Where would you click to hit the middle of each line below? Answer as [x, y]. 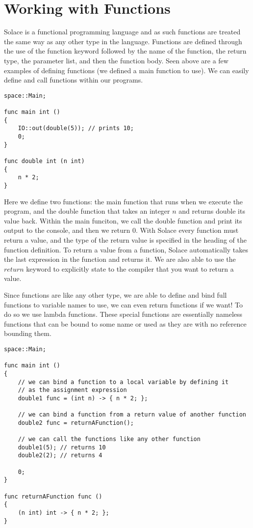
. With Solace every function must [187, 230]
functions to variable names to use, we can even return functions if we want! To [123, 304]
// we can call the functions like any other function [109, 439]
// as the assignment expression [72, 390]
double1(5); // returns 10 [62, 447]
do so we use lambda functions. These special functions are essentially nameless [123, 314]
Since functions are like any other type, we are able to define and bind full [115, 294]
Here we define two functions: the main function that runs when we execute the [124, 201]
